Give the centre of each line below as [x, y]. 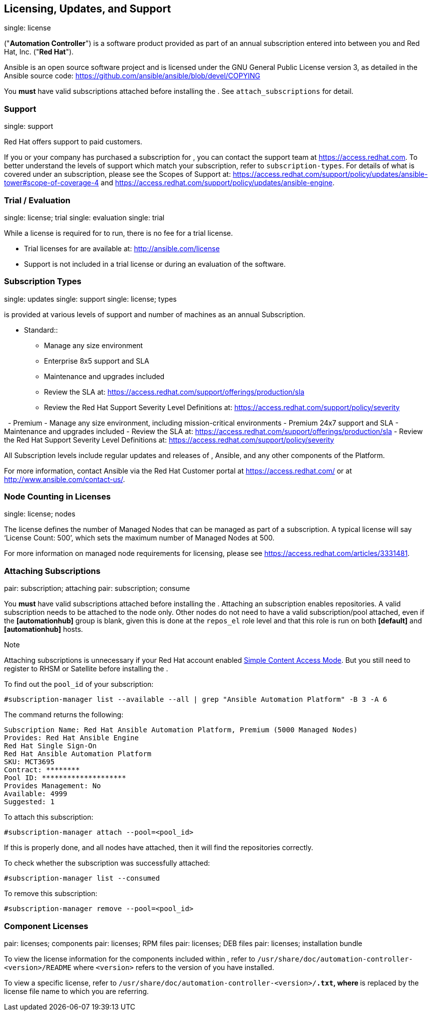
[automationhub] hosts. [44, 629]
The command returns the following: [64, 715]
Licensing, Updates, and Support [88, 9]
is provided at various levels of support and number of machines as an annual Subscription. [155, 314]
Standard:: [41, 330]
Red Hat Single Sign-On [50, 746]
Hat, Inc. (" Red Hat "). [39, 52]
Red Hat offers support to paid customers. [73, 142]
